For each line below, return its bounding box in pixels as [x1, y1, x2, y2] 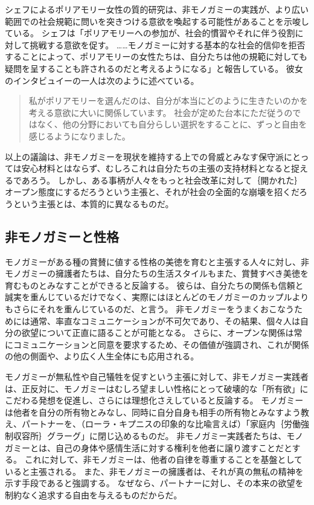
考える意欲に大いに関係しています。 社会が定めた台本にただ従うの [28, 106, 293, 118]
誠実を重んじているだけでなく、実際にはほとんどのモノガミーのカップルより [5, 291, 309, 303]
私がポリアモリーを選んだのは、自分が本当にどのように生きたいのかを [28, 94, 308, 107]
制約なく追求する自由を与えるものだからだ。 [5, 488, 182, 501]
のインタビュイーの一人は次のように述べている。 [5, 74, 199, 86]
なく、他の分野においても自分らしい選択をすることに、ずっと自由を [37, 118, 307, 130]
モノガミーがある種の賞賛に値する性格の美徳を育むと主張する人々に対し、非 [5, 255, 309, 268]
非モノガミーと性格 [5, 227, 119, 245]
